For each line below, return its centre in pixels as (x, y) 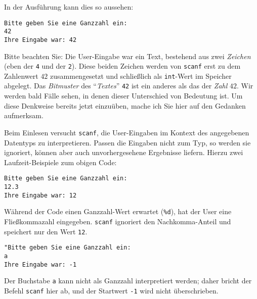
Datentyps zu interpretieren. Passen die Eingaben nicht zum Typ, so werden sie (127, 142)
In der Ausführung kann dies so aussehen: (69, 7)
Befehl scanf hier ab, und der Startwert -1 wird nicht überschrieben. (111, 290)
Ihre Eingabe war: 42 (40, 40)
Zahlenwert (21, 76)
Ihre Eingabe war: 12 (40, 195)
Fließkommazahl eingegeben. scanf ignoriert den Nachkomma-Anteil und (118, 221)
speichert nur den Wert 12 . (46, 231)
